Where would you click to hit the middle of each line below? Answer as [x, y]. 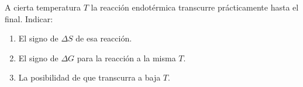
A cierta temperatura [43, 7]
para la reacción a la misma [126, 58]
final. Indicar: [29, 18]
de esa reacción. [104, 38]
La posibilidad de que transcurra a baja [89, 77]
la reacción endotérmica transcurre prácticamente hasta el [195, 7]
